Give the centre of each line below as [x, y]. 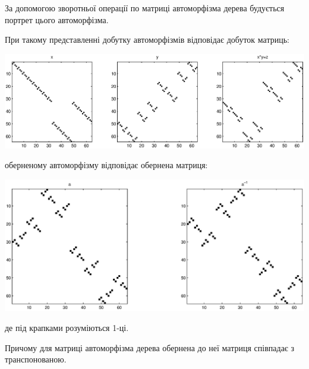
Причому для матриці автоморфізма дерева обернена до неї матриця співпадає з [150, 347]
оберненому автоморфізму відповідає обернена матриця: [106, 165]
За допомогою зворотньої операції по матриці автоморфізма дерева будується [145, 8]
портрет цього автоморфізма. [57, 19]
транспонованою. [36, 359]
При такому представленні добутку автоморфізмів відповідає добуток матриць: [147, 40]
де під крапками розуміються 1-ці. [67, 328]
